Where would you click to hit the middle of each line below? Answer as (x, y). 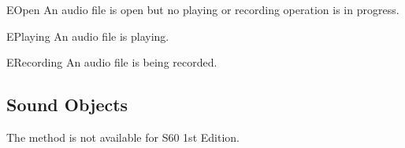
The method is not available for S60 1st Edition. (123, 137)
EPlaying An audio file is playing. (88, 36)
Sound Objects (67, 105)
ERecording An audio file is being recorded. (112, 62)
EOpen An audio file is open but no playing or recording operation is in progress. (203, 9)
